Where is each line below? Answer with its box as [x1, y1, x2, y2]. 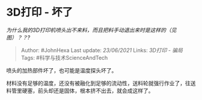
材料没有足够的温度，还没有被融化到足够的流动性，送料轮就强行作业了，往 [6, 79, 191, 87]
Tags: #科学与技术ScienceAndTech [20, 54, 108, 61]
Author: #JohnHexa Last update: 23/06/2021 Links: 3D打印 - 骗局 [20, 46, 183, 54]
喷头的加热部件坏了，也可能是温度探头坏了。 [6, 66, 117, 74]
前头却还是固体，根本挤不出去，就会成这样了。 [37, 87, 154, 94]
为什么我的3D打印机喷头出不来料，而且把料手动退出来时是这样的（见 [6, 26, 177, 34]
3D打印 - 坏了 [6, 5, 73, 19]
